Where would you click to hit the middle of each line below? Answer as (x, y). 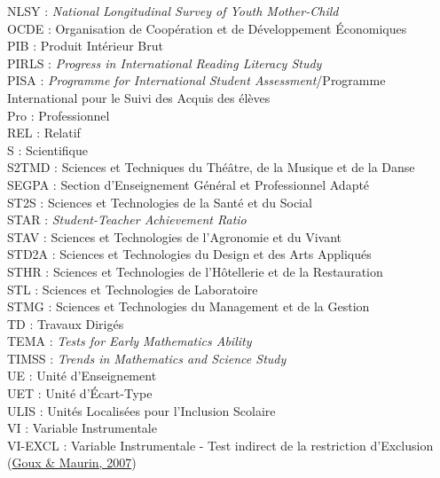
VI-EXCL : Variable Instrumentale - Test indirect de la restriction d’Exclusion (220, 445)
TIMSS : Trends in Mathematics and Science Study (147, 358)
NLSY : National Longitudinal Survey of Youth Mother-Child (173, 11)
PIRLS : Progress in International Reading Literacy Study (165, 63)
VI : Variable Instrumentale (82, 428)
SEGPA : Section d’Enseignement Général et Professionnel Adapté (189, 184)
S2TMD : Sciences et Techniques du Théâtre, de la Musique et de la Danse (211, 167)
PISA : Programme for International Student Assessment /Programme (196, 80)
